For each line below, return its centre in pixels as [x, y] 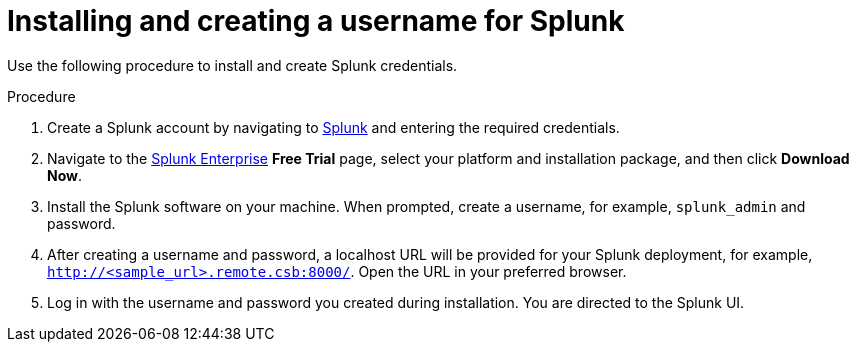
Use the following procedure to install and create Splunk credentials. [232, 65]
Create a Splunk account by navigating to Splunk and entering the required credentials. [333, 127]
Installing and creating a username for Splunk [316, 21]
